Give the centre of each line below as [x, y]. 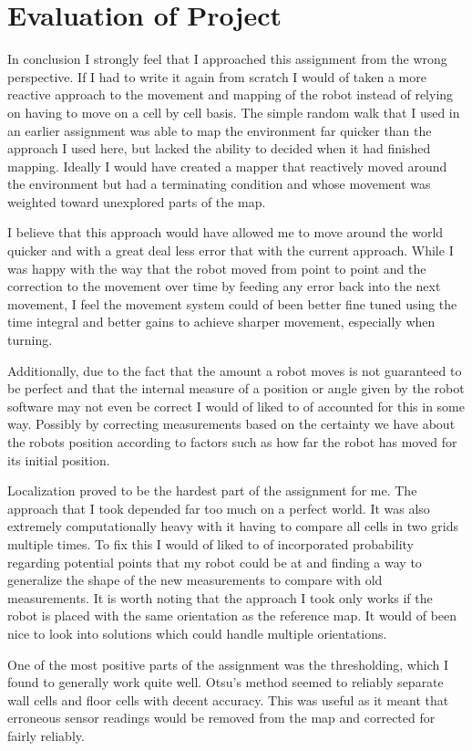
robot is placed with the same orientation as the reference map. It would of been [232, 615]
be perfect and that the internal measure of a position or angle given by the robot [236, 388]
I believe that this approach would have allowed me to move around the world [226, 232]
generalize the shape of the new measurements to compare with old [195, 580]
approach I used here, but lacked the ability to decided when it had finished [219, 148]
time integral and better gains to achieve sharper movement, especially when [221, 322]
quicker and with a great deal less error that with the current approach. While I [231, 250]
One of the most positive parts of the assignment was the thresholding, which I [228, 664]
